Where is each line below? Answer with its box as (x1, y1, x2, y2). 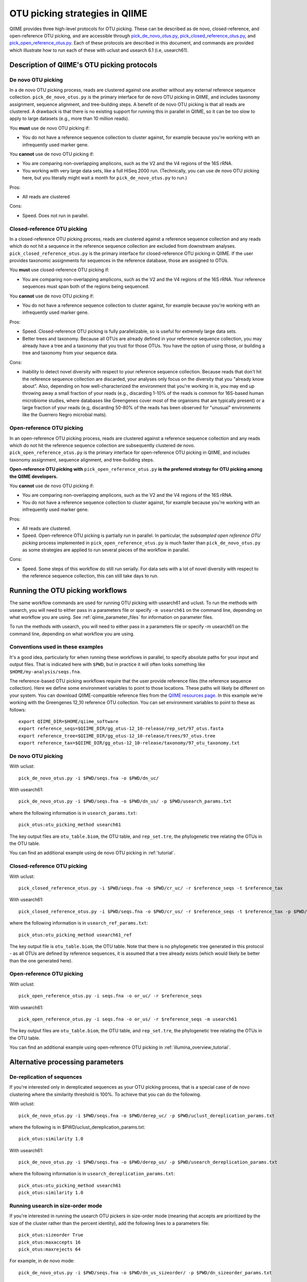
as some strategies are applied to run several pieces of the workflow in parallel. (22, 547, 190, 553)
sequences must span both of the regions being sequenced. (22, 284, 149, 290)
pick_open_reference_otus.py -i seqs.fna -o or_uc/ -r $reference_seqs (18, 993, 202, 999)
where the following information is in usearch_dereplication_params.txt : (9, 1171, 175, 1177)
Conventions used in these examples (9, 644, 103, 651)
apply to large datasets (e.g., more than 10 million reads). (9, 115, 129, 122)
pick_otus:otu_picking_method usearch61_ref (18, 932, 133, 938)
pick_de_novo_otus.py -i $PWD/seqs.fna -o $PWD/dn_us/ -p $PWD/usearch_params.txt (18, 798, 232, 805)
